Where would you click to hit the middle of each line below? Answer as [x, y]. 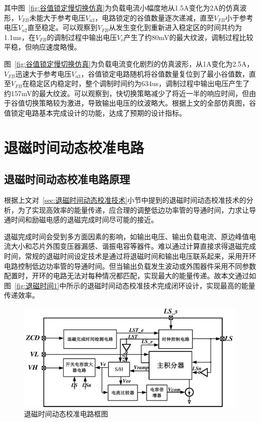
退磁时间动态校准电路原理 [67, 179]
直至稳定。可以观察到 [63, 27]
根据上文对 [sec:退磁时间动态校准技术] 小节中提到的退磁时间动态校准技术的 [125, 200]
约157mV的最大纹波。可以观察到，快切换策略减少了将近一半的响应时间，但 [126, 93]
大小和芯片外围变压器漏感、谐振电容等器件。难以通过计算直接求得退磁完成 [133, 246]
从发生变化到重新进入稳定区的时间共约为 [175, 27]
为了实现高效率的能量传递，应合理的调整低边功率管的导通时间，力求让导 [137, 209]
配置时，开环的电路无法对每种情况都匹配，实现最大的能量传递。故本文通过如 [130, 276]
